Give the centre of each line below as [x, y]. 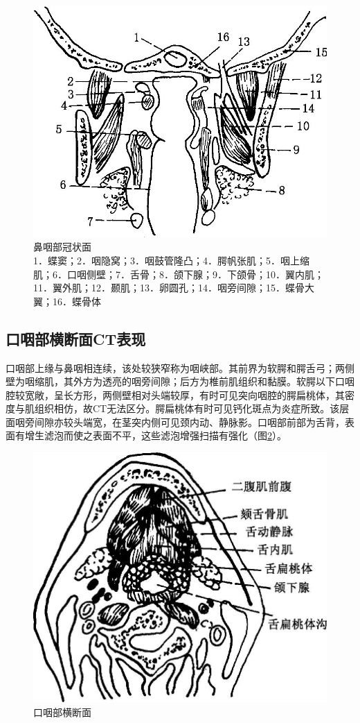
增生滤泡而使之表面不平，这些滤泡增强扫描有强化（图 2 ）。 [155, 435]
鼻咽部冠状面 [62, 247]
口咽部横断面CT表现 [76, 338]
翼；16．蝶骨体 [67, 301]
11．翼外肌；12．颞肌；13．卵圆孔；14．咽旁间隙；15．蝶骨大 [174, 288]
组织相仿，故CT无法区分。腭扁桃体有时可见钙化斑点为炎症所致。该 [187, 408]
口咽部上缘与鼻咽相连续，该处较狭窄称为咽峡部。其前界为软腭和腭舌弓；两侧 [180, 367]
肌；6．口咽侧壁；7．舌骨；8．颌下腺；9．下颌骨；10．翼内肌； [179, 274]
